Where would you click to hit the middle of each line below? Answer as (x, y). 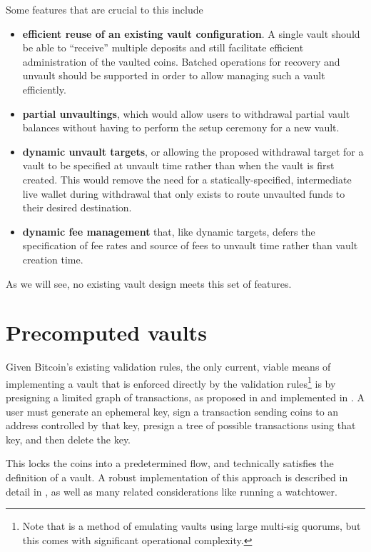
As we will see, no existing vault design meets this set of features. (149, 283)
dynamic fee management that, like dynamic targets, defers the (169, 231)
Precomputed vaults (106, 332)
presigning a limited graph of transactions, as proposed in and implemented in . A (185, 397)
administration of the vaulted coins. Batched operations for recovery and (181, 61)
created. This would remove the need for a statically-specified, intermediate (187, 179)
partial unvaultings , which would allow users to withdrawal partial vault (186, 113)
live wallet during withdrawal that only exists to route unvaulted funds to (184, 193)
